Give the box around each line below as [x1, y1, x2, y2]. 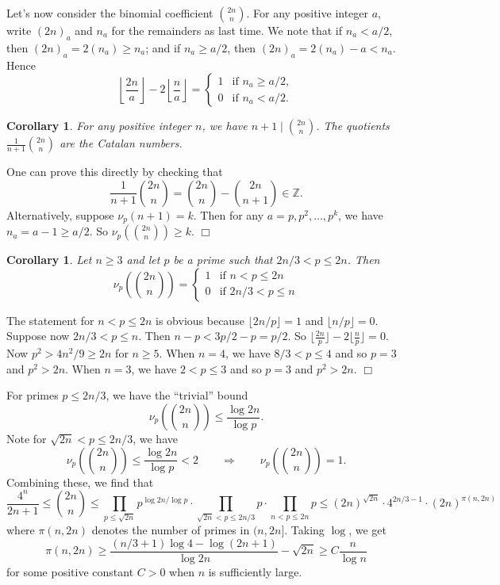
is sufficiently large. [208, 563, 302, 579]
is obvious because [156, 312, 244, 328]
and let [126, 251, 160, 268]
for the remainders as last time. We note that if [111, 22, 343, 38]
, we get [348, 521, 387, 537]
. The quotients [316, 117, 390, 134]
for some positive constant [6, 563, 134, 579]
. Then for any [193, 206, 264, 223]
